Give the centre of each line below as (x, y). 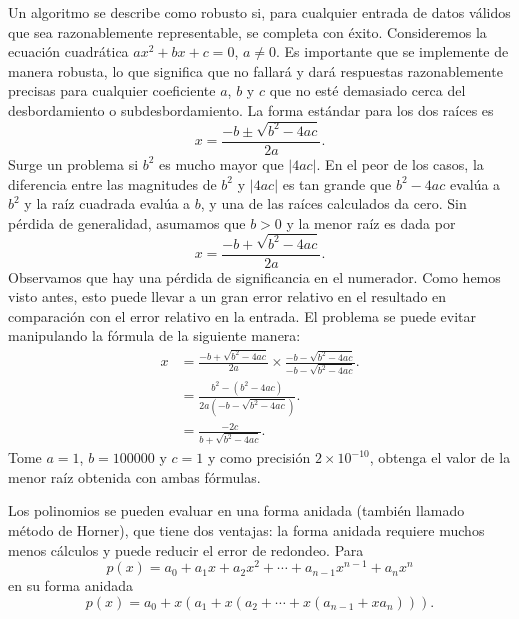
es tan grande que (337, 183)
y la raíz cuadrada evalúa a (107, 203)
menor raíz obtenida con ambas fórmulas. (134, 476)
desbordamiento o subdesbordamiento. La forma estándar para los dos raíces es (251, 109)
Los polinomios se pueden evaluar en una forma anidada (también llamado (236, 510)
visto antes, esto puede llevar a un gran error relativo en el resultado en (227, 296)
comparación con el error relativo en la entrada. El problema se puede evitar (242, 315)
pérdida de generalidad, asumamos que (127, 222)
